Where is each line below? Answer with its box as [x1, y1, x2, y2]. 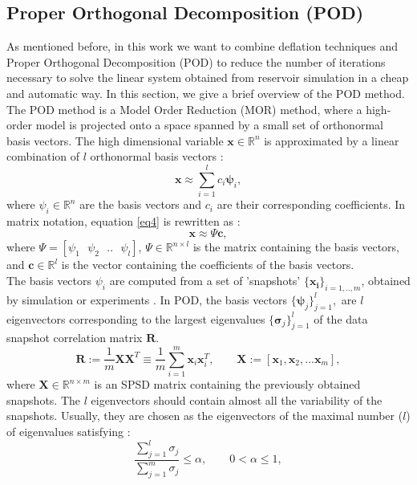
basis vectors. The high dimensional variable [6, 132, 224, 149]
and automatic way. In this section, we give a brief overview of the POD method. [6, 84, 405, 101]
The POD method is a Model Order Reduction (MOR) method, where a [6, 100, 362, 117]
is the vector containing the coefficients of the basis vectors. [61, 256, 354, 273]
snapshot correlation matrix [6, 329, 143, 346]
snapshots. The [6, 391, 81, 408]
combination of [6, 148, 80, 165]
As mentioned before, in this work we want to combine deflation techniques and [6, 38, 398, 55]
